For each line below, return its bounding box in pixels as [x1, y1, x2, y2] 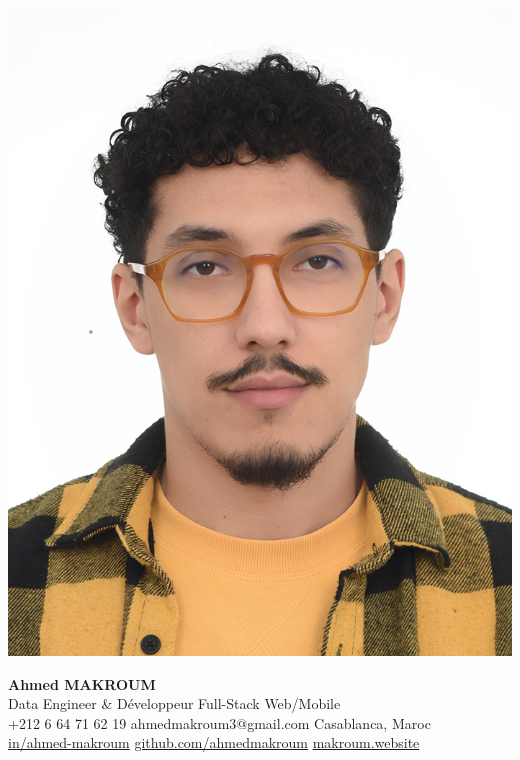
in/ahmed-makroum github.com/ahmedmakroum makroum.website [8, 732, 420, 753]
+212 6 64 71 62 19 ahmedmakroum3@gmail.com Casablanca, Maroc [8, 712, 431, 733]
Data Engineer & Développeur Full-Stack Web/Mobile [8, 693, 341, 714]
